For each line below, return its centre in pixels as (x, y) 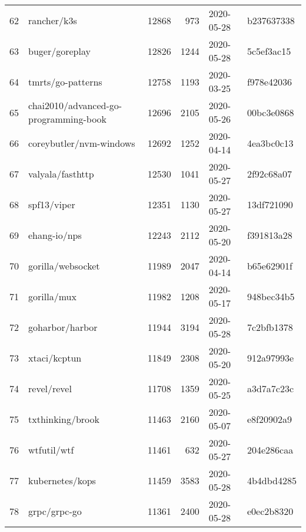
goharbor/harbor (63, 327)
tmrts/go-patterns (65, 81)
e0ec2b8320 (270, 511)
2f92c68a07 (269, 173)
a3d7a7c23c (270, 388)
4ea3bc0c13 (270, 143)
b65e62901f (270, 265)
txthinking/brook (64, 419)
